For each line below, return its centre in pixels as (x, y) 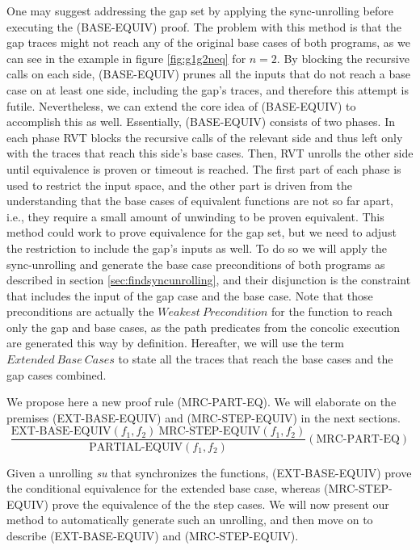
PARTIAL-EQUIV (136, 447)
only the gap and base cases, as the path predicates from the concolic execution (203, 327)
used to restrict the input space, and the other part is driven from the (179, 185)
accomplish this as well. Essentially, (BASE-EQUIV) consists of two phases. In (201, 122)
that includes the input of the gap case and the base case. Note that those (190, 295)
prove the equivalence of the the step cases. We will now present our (220, 504)
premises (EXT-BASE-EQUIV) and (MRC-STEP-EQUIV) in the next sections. (204, 417)
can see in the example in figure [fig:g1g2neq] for (126, 58)
